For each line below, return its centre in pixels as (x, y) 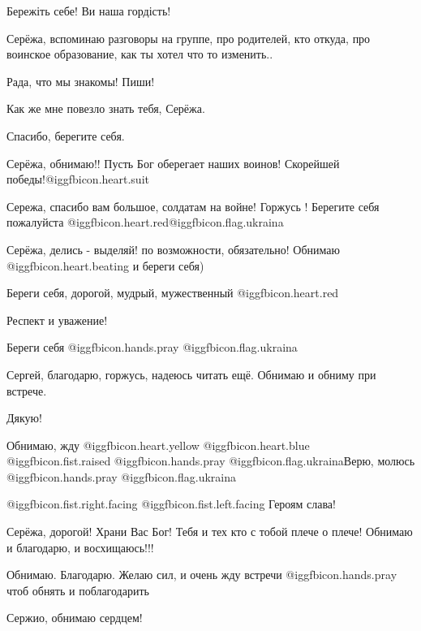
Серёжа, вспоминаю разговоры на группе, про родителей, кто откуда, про (189, 38)
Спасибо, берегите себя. (66, 135)
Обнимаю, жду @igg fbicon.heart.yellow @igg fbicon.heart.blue (158, 445)
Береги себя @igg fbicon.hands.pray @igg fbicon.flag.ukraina (152, 347)
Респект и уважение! (57, 320)
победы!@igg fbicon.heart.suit (78, 179)
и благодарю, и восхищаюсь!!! (80, 547)
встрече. (27, 390)
